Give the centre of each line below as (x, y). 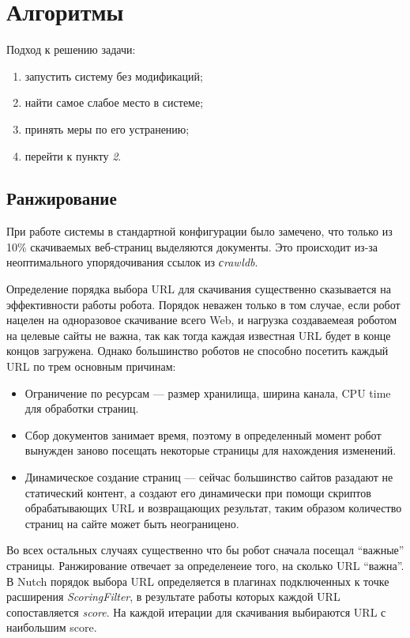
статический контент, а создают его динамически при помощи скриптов (198, 492)
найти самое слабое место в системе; (114, 102)
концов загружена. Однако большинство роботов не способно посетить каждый (197, 351)
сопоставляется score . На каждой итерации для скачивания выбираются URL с (196, 612)
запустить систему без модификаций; (114, 76)
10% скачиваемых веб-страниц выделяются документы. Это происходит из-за (192, 246)
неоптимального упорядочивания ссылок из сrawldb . (132, 262)
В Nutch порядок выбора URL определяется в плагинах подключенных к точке (198, 581)
